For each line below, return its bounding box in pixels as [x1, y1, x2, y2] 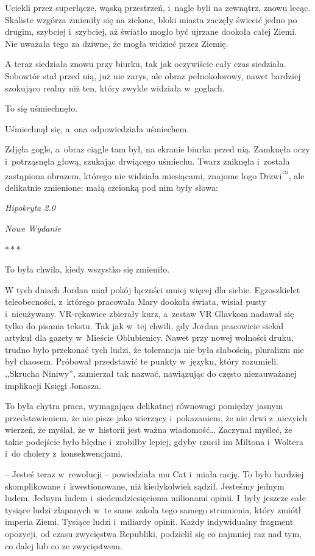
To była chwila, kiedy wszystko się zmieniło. [5, 263, 170, 276]
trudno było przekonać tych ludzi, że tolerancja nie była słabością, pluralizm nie [5, 343, 304, 355]
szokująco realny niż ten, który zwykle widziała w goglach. [5, 81, 225, 94]
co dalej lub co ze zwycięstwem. [5, 539, 122, 552]
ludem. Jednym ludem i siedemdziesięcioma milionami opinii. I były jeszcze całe [5, 491, 306, 504]
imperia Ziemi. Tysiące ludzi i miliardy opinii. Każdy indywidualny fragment [5, 515, 294, 528]
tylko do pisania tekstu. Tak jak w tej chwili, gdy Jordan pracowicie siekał [5, 319, 284, 332]
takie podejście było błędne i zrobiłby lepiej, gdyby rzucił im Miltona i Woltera [5, 435, 303, 447]
